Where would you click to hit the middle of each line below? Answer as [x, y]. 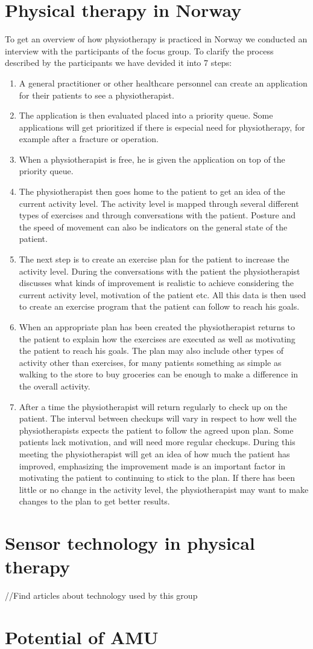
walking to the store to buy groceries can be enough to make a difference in [159, 374]
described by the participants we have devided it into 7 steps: [119, 63]
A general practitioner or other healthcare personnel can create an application [163, 83]
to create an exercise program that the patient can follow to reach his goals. [159, 306]
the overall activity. [55, 386]
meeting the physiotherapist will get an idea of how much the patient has [154, 453]
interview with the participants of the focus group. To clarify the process [139, 51]
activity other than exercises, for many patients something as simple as [150, 362]
